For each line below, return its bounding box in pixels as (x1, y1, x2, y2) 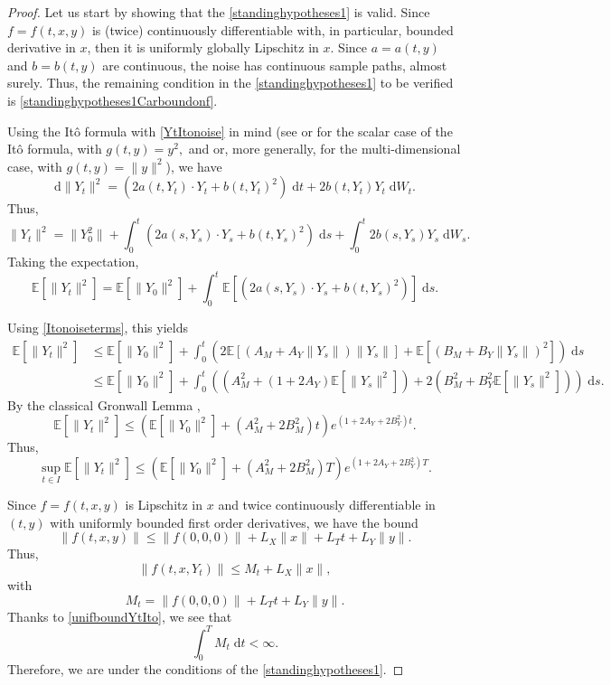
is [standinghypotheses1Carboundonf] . (7, 90, 218, 109)
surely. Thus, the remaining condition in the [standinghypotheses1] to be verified (7, 73, 454, 92)
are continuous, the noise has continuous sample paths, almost (102, 55, 447, 74)
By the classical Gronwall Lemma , (7, 395, 201, 414)
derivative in (7, 38, 76, 57)
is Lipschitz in (125, 495, 203, 514)
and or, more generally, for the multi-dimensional (188, 139, 461, 158)
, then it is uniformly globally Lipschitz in (87, 38, 319, 57)
